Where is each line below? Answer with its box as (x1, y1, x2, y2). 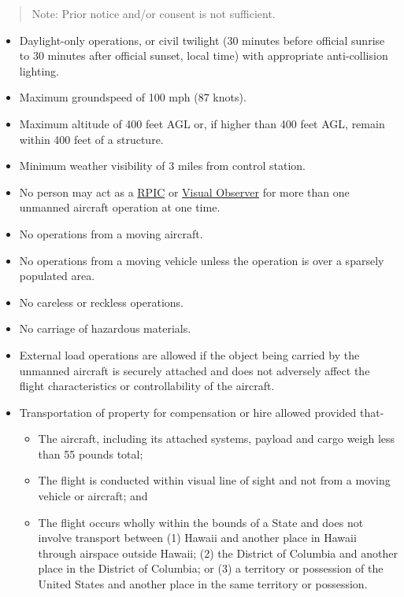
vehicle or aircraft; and (38, 488, 148, 504)
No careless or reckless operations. (19, 293, 183, 310)
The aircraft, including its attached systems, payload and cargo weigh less (38, 430, 395, 447)
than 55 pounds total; (38, 445, 143, 462)
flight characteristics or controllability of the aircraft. (19, 378, 275, 394)
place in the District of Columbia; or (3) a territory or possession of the (38, 560, 384, 577)
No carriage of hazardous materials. (19, 320, 191, 337)
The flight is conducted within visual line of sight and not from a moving (38, 472, 391, 488)
